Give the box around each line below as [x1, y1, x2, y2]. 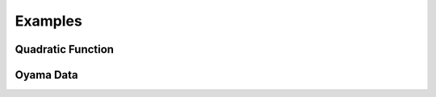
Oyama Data [15, 68, 78, 82]
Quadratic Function [15, 42, 115, 56]
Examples [15, 12, 82, 30]
